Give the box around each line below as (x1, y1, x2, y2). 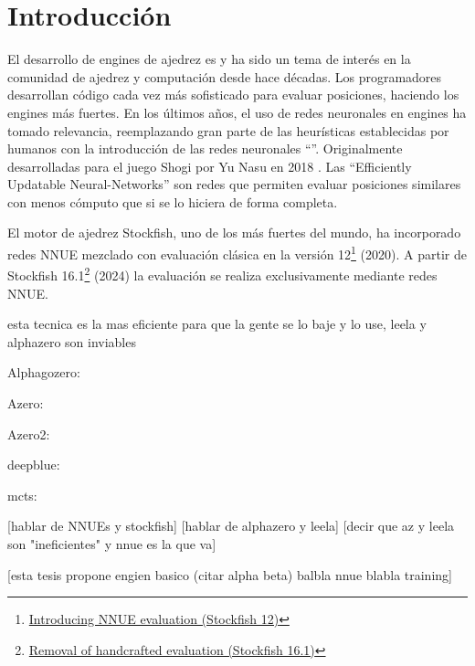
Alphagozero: (7, 363, 80, 382)
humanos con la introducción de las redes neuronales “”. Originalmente (7, 139, 403, 158)
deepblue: (7, 455, 60, 474)
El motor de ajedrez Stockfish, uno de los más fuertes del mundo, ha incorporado (7, 223, 461, 242)
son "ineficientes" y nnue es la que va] (7, 534, 216, 553)
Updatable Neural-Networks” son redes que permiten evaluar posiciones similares (7, 174, 461, 194)
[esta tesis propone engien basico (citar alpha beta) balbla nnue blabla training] (7, 565, 452, 584)
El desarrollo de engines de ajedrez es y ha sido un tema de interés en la (7, 49, 411, 69)
